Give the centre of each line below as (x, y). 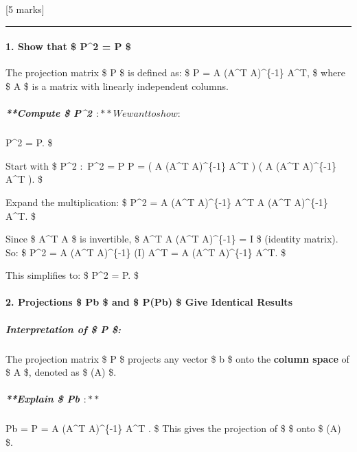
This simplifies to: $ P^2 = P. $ (72, 275)
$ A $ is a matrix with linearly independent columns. (117, 86)
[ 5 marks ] (25, 9)
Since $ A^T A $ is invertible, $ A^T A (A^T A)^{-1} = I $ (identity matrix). (172, 239)
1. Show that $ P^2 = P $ (68, 46)
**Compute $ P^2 (49, 113)
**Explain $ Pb (43, 399)
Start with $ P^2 (41, 165)
